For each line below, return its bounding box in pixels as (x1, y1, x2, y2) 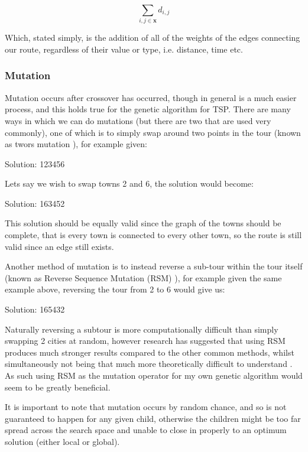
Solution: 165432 (5, 303, 65, 316)
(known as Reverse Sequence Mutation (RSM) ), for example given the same (5, 271, 282, 284)
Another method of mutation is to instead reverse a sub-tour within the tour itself (5, 260, 303, 272)
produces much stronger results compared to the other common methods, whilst (5, 346, 294, 358)
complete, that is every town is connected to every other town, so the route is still (5, 229, 302, 241)
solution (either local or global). (5, 435, 120, 447)
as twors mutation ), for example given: (5, 138, 147, 150)
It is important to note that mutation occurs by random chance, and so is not (5, 401, 287, 413)
